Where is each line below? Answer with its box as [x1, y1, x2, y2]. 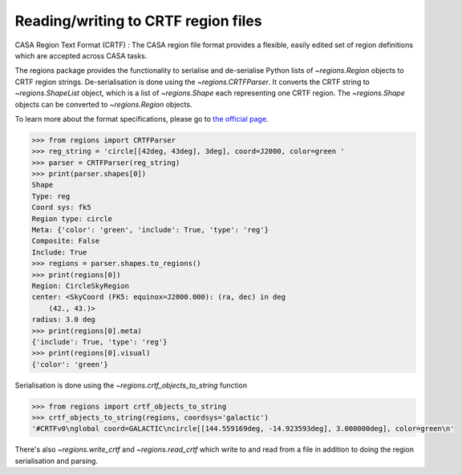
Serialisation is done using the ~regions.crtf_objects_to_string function [14, 380, 248, 390]
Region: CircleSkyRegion [31, 281, 130, 290]
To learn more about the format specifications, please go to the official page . [14, 114, 269, 123]
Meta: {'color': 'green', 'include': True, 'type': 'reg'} [31, 225, 269, 234]
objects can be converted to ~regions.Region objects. [14, 99, 192, 109]
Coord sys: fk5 [31, 203, 91, 212]
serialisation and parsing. [14, 456, 98, 465]
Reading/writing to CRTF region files [14, 12, 262, 30]
